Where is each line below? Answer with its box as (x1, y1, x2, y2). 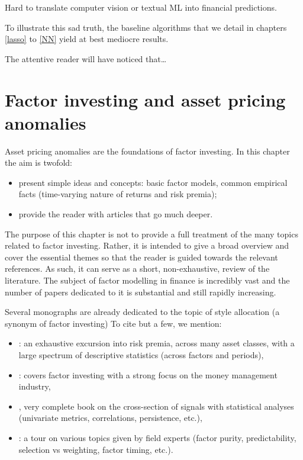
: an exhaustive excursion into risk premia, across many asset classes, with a (18, 337, 295, 349)
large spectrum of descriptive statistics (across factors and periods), (18, 349, 264, 361)
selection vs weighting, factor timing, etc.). (18, 443, 173, 455)
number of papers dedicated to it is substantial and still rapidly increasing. (5, 285, 276, 298)
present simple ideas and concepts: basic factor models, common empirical (18, 176, 288, 188)
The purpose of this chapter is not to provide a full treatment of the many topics (5, 227, 298, 240)
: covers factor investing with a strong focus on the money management (18, 368, 278, 381)
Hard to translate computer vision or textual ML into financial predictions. (5, 1, 277, 13)
